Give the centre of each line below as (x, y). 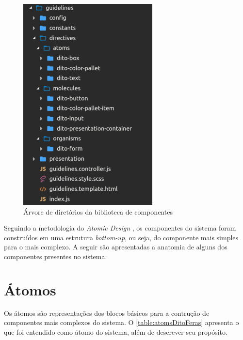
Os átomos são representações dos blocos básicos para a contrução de (107, 313)
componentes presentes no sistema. (56, 256)
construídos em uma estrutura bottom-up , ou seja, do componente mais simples (121, 237)
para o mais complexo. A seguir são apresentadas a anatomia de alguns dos (116, 247)
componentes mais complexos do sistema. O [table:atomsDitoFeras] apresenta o (121, 322)
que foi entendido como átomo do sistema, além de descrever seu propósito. (116, 332)
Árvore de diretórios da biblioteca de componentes (98, 211)
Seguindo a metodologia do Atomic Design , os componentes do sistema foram (120, 228)
